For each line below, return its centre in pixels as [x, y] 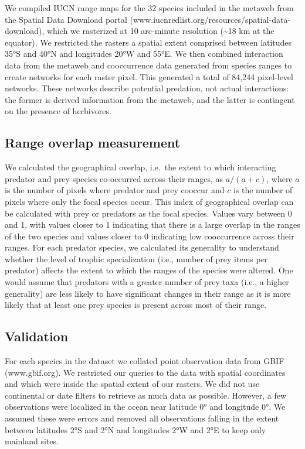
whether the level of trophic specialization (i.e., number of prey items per [136, 258]
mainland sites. [32, 441]
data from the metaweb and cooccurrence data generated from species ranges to [148, 65]
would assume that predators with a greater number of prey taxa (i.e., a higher [147, 282]
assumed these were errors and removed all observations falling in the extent [142, 418]
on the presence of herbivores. [58, 111]
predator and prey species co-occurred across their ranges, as [114, 178]
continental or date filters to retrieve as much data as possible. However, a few [146, 395]
